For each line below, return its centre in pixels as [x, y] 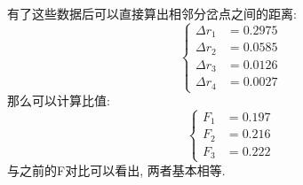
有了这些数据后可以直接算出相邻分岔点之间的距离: [152, 13]
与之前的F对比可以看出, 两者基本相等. [116, 170]
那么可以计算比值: [59, 100]
